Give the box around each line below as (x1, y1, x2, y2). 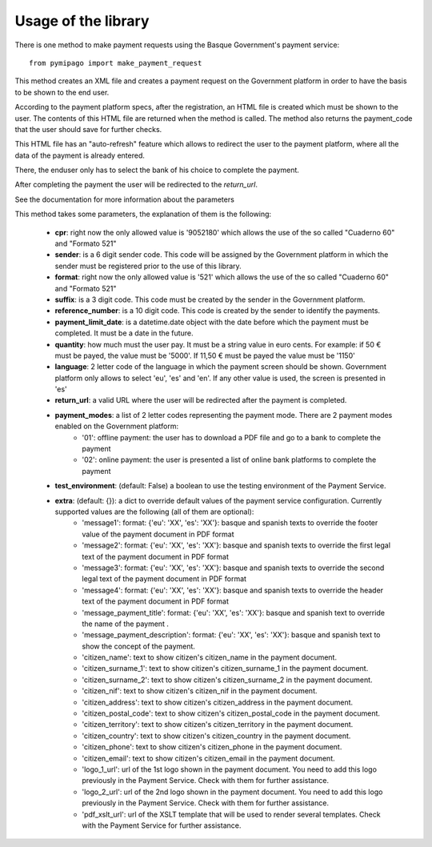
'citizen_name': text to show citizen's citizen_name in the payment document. (82, 652, 338, 662)
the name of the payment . (82, 619, 170, 628)
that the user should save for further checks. (14, 124, 162, 134)
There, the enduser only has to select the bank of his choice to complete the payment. (14, 165, 300, 175)
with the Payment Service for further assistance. (82, 821, 242, 830)
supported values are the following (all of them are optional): (54, 507, 254, 516)
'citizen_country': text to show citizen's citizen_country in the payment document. (82, 731, 351, 741)
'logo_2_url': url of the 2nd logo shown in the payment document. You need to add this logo (82, 787, 383, 797)
